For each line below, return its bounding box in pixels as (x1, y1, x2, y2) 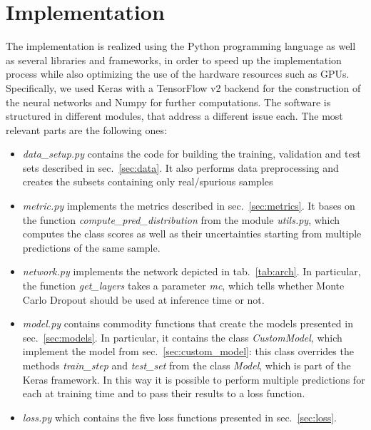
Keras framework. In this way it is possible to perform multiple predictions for (22, 372, 365, 387)
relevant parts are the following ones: (6, 122, 167, 137)
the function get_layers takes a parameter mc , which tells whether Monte (22, 278, 345, 293)
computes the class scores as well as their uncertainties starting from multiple (22, 226, 362, 241)
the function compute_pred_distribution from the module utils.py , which (22, 212, 340, 227)
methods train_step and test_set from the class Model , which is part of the (22, 358, 351, 372)
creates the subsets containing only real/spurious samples (22, 174, 273, 189)
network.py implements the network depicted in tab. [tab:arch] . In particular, (22, 264, 361, 279)
